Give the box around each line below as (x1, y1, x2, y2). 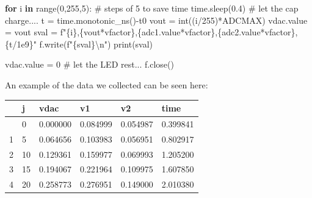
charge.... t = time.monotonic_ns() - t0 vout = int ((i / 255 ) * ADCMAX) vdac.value (5, 13, 308, 26)
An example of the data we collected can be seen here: (5, 78, 208, 91)
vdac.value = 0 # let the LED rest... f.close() (5, 58, 174, 71)
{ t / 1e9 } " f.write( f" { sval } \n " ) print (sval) (5, 37, 153, 50)
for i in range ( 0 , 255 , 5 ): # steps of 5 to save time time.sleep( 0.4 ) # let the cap (5, 2, 299, 14)
